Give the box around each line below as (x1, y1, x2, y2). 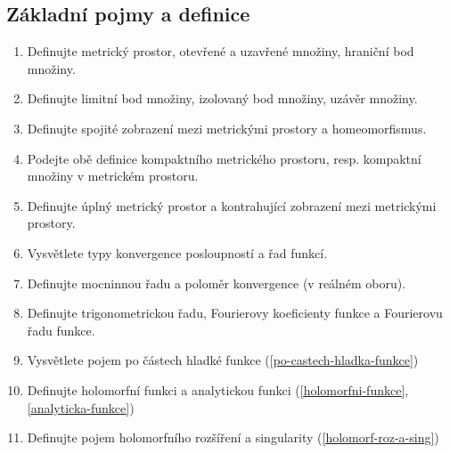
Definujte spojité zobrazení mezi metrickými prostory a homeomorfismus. (27, 118, 427, 137)
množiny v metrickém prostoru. (27, 166, 199, 185)
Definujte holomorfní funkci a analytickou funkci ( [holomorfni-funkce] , (27, 380, 409, 399)
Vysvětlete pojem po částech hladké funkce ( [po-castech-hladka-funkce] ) (27, 351, 419, 369)
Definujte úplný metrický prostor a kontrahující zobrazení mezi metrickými (27, 196, 437, 214)
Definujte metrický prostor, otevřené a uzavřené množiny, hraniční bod (27, 42, 414, 61)
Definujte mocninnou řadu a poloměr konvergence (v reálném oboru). (27, 273, 406, 292)
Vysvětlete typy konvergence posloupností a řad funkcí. (27, 243, 328, 262)
